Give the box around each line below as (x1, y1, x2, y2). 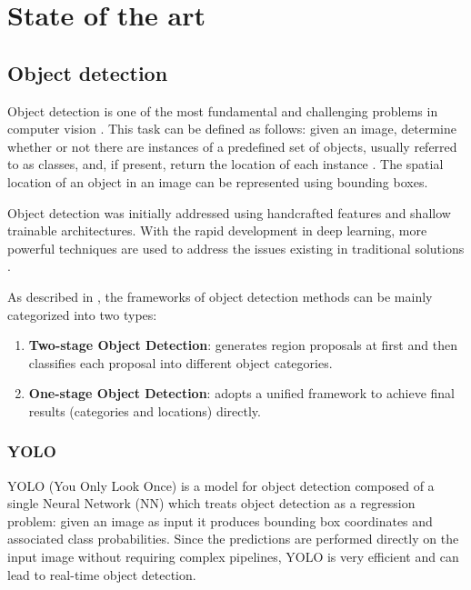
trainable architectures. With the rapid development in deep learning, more (7, 221, 427, 240)
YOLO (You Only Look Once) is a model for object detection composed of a (7, 475, 435, 495)
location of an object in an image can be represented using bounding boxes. (7, 172, 428, 191)
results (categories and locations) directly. (28, 401, 261, 420)
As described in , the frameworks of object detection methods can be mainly (7, 286, 433, 305)
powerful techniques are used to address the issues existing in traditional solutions (7, 238, 465, 257)
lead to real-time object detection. (7, 565, 196, 584)
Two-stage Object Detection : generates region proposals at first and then (28, 335, 457, 355)
